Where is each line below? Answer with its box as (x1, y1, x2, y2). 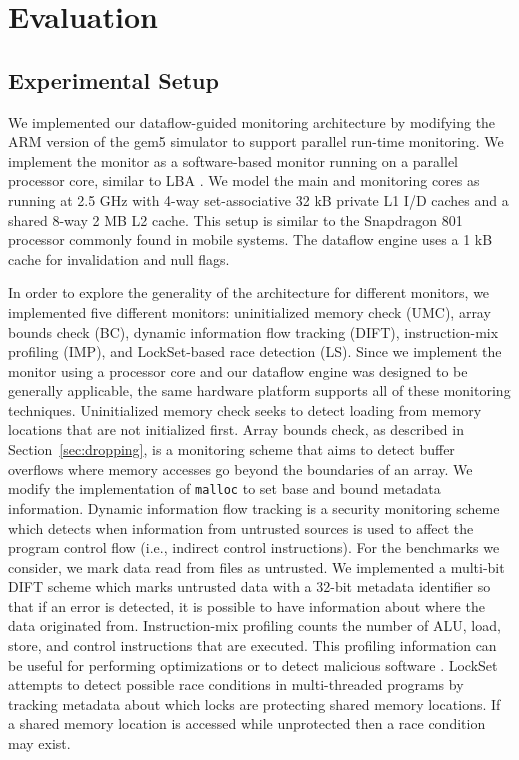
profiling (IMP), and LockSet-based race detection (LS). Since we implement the (8, 341, 502, 362)
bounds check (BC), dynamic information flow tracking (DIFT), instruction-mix (8, 321, 499, 342)
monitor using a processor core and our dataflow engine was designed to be (8, 360, 468, 381)
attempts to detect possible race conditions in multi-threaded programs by (8, 674, 464, 695)
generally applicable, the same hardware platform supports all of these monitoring (8, 380, 511, 401)
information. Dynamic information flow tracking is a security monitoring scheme (8, 497, 500, 518)
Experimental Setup (8, 64, 219, 95)
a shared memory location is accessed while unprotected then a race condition (8, 713, 486, 734)
